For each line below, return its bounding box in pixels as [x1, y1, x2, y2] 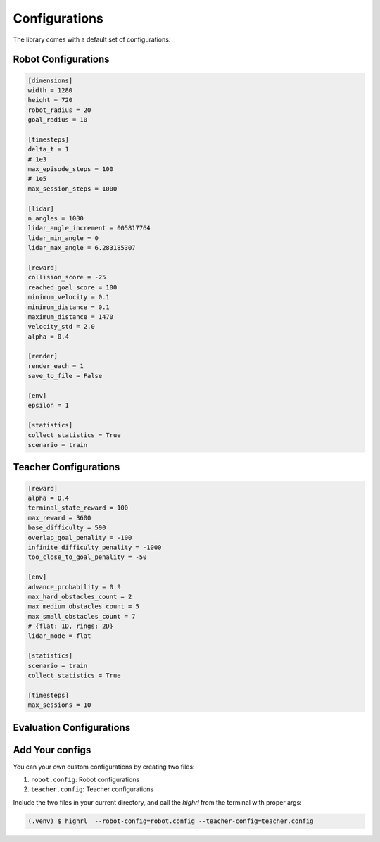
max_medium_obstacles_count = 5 [27, 603, 140, 610]
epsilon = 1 [27, 401, 70, 410]
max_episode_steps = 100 [27, 165, 114, 173]
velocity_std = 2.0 [27, 322, 95, 331]
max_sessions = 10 [27, 701, 91, 709]
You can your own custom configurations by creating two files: [13, 762, 195, 771]
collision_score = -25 [27, 273, 106, 282]
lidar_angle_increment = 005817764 [27, 224, 151, 232]
